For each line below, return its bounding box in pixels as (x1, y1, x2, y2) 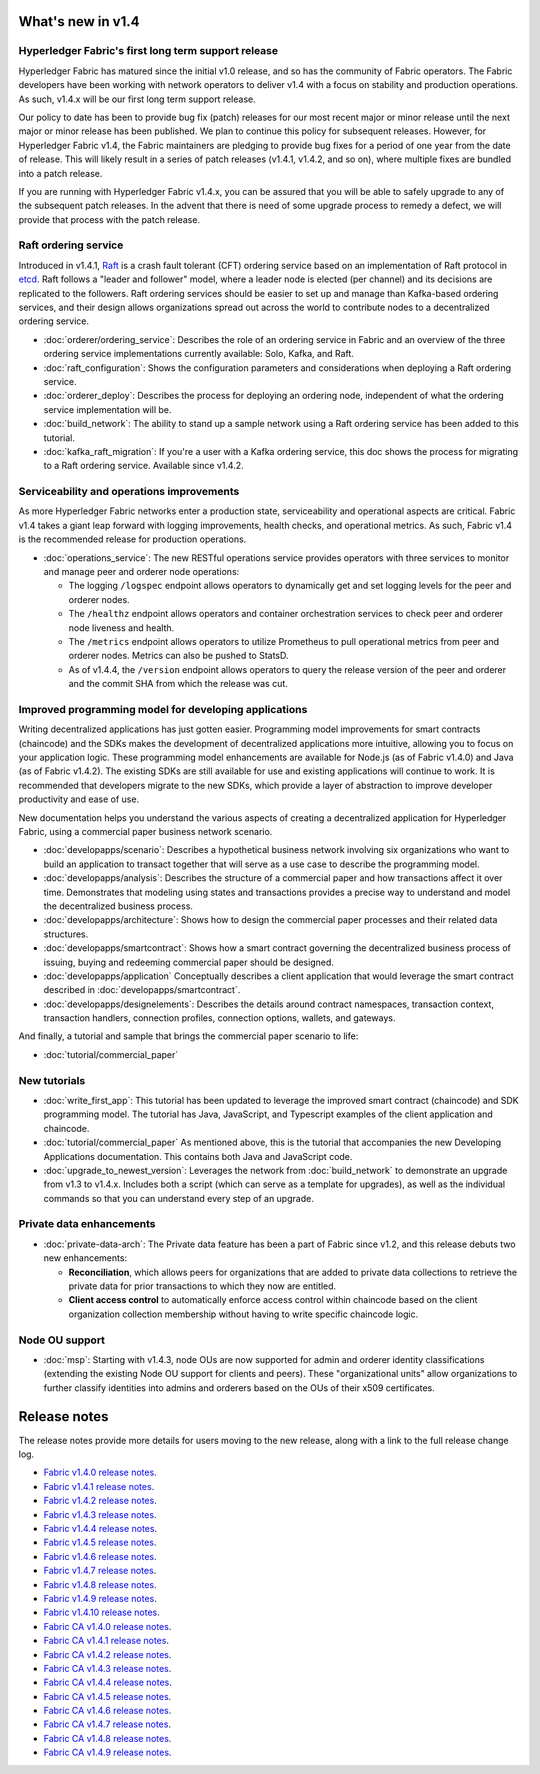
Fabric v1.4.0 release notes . (43, 1466, 157, 1479)
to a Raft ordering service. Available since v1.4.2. (43, 460, 244, 472)
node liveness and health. (68, 621, 175, 634)
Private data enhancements (18, 1217, 156, 1231)
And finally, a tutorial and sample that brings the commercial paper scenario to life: (18, 1030, 359, 1042)
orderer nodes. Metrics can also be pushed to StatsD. (68, 650, 289, 662)
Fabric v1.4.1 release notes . (43, 1480, 155, 1492)
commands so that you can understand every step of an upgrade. (43, 1192, 314, 1204)
